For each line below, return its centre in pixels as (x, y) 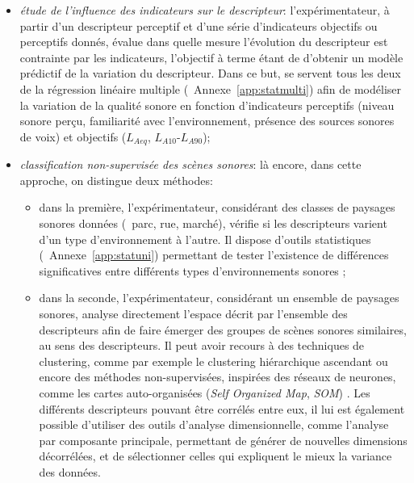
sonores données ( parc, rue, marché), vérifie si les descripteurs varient (213, 223)
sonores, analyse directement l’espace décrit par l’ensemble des (193, 313)
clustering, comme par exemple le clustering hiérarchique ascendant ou (213, 361)
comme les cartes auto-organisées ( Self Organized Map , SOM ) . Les (205, 392)
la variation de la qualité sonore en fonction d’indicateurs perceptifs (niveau (207, 105)
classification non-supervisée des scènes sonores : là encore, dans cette (190, 164)
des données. (70, 471)
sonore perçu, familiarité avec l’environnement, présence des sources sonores (207, 121)
